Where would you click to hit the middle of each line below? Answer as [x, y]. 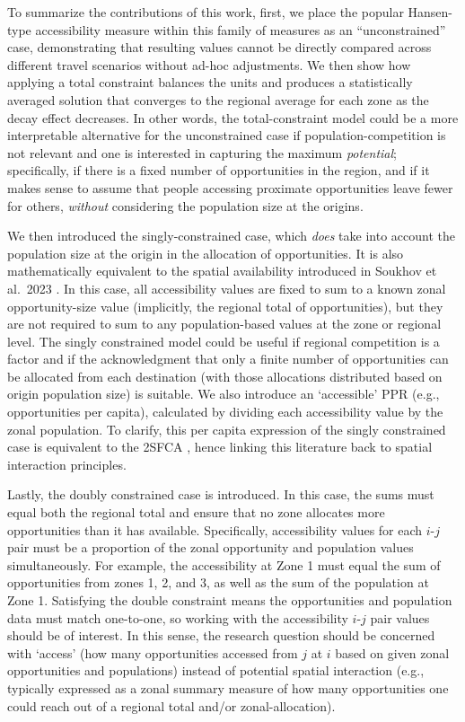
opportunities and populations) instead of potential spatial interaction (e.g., [216, 670]
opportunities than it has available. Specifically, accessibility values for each [215, 529]
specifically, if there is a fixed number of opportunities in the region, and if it [219, 170]
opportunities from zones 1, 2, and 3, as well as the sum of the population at [218, 582]
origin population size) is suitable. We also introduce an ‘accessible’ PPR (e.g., [224, 394]
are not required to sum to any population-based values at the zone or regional [224, 324]
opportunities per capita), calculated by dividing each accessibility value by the [225, 412]
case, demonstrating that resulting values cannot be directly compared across [219, 47]
